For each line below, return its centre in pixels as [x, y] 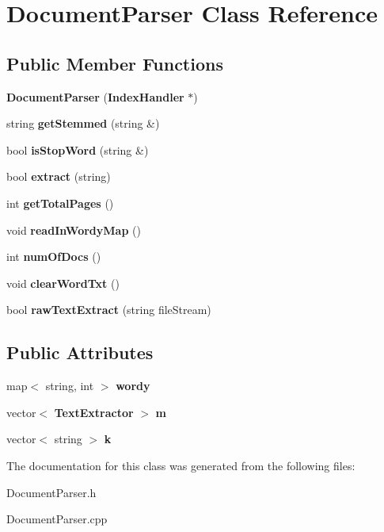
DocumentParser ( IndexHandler [95, 96]
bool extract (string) [59, 176]
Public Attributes [80, 352]
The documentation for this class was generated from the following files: [181, 465]
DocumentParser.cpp [57, 519]
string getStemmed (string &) [83, 123]
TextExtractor [94, 412]
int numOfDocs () [54, 256]
